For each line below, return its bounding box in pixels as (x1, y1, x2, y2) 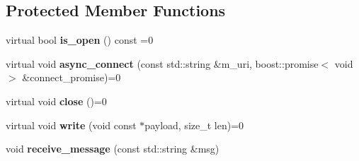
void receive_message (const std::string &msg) (6, 141, 220, 156)
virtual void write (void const (6, 117, 137, 132)
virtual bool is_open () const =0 (6, 32, 154, 47)
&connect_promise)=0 (22, 70, 121, 85)
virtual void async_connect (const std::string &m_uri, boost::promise (6, 56, 319, 71)
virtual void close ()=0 (6, 93, 107, 108)
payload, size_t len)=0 (144, 117, 244, 132)
